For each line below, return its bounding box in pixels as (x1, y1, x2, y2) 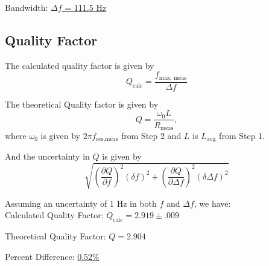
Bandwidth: (5, 1, 48, 13)
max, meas (159, 74, 187, 81)
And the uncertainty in (5, 150, 90, 163)
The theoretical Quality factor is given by (5, 97, 159, 110)
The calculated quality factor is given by (5, 59, 154, 71)
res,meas (96, 136, 118, 143)
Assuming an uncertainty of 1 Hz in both (5, 196, 157, 209)
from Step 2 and (121, 129, 182, 141)
